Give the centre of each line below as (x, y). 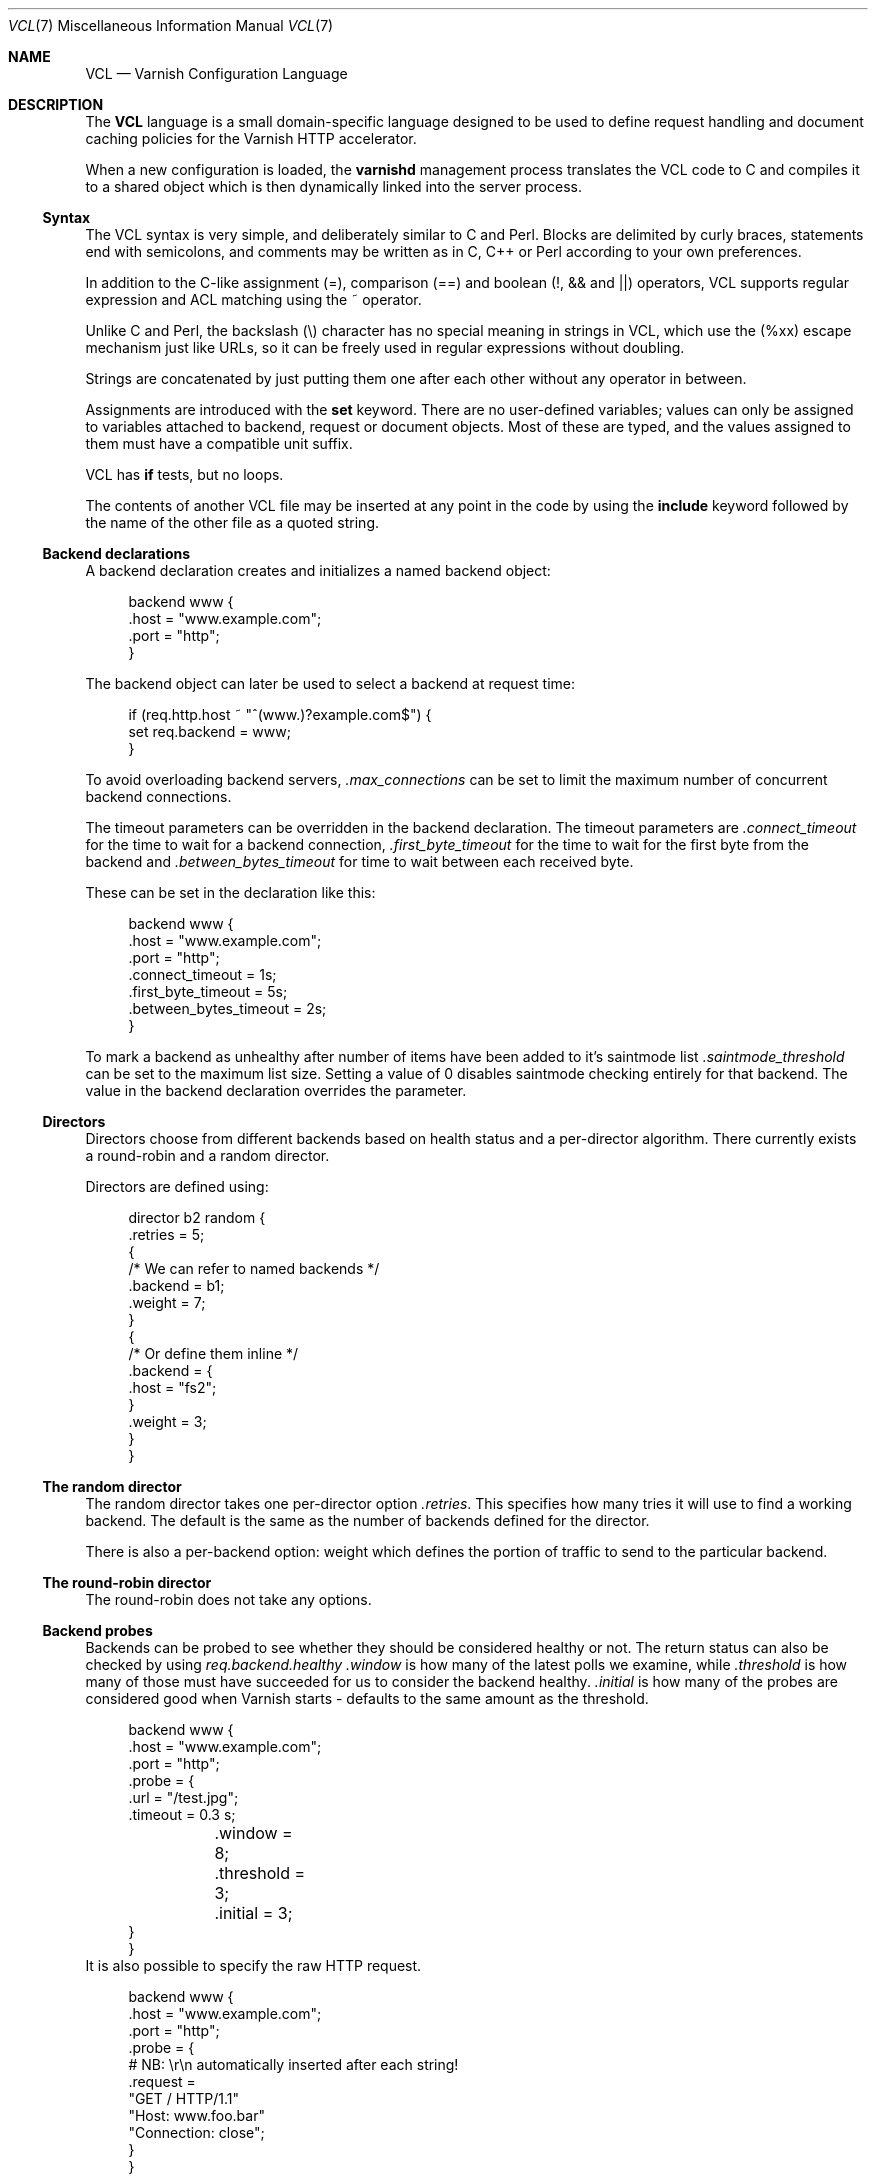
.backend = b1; (176, 1285)
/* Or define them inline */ (213, 1353)
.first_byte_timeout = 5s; (208, 991)
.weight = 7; (167, 1302)
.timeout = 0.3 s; (182, 1814)
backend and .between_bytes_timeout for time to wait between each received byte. (359, 861)
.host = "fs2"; (172, 1387)
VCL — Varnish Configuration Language (216, 73)
